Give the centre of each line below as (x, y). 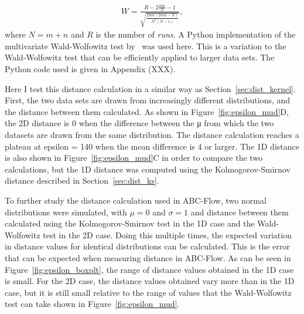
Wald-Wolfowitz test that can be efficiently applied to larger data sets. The (140, 57)
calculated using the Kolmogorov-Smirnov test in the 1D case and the (130, 223)
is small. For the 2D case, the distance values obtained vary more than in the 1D (150, 281)
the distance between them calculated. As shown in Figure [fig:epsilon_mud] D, (147, 111)
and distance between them (240, 212)
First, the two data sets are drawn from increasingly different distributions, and (148, 100)
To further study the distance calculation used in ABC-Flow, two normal (136, 200)
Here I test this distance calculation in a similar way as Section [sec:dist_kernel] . (150, 88)
